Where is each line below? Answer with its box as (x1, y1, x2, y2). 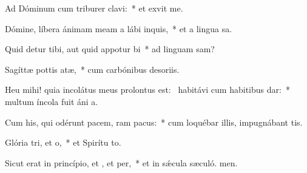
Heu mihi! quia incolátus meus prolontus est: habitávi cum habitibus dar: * (5, 83, 290, 96)
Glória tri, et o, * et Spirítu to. (5, 136, 121, 149)
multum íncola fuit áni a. (5, 95, 98, 107)
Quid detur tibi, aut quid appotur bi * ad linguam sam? (5, 42, 215, 55)
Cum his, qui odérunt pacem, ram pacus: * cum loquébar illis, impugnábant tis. (5, 115, 303, 128)
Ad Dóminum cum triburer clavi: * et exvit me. (5, 2, 183, 14)
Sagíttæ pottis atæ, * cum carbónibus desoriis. (5, 63, 180, 75)
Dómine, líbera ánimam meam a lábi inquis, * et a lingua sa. (5, 22, 232, 35)
